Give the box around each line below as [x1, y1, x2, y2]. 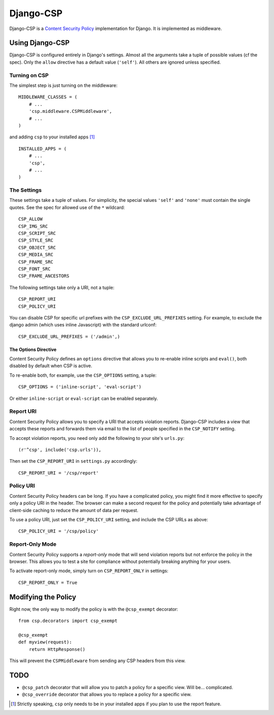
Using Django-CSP [9, 39, 70, 47]
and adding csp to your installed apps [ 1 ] [9, 134, 95, 140]
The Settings [9, 187, 42, 194]
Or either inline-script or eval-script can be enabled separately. [9, 395, 158, 401]
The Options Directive [9, 346, 57, 352]
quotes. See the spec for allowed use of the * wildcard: [9, 204, 125, 211]
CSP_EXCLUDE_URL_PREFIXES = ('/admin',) [18, 334, 120, 339]
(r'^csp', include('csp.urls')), [18, 446, 101, 453]
